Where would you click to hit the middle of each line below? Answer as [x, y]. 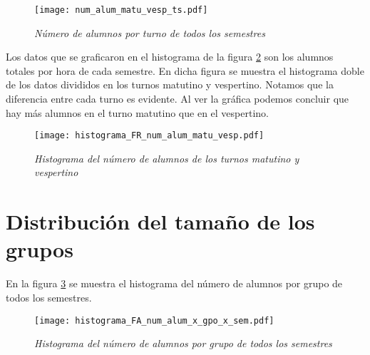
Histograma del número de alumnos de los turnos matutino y [167, 158]
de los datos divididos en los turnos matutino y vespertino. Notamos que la [170, 84]
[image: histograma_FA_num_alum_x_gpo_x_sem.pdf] [154, 320]
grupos [40, 249]
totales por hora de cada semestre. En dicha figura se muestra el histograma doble [185, 70]
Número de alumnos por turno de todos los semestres [150, 32]
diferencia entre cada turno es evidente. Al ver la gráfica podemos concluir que [178, 99]
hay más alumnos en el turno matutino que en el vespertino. [137, 112]
